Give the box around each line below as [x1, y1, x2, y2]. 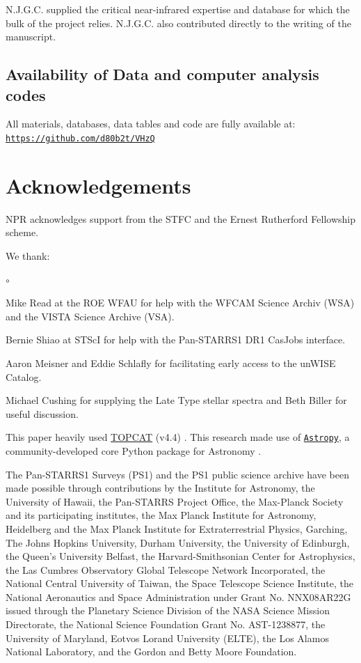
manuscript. [6, 29, 56, 44]
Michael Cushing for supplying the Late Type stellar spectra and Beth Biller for [6, 393, 347, 407]
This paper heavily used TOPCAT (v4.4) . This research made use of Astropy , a [6, 430, 350, 444]
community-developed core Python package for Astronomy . [6, 443, 262, 458]
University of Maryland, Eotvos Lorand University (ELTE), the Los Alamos [6, 630, 329, 645]
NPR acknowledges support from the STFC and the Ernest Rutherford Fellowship [6, 211, 355, 226]
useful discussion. [6, 406, 79, 421]
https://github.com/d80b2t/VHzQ [6, 133, 155, 143]
